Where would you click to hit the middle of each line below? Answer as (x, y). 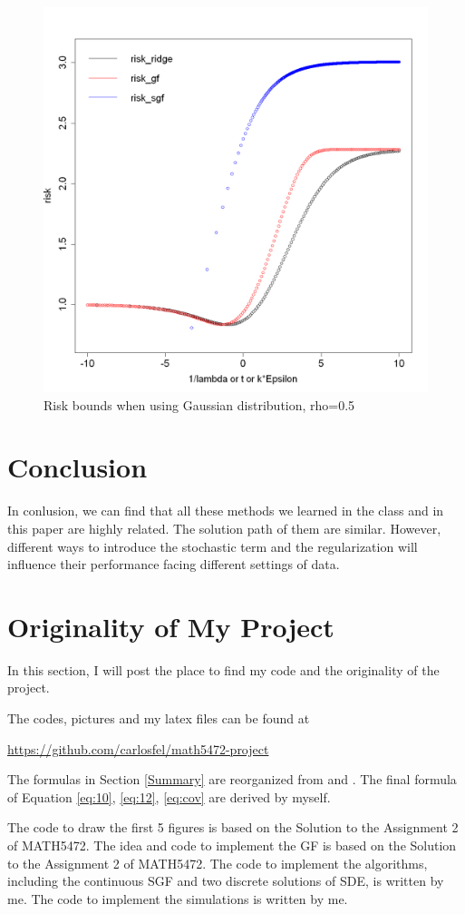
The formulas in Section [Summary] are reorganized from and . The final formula (232, 779)
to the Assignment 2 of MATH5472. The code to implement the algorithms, (218, 863)
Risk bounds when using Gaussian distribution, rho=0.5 (199, 404)
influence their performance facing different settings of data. (174, 564)
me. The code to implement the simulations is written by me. (178, 898)
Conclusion (77, 467)
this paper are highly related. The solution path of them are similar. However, (224, 528)
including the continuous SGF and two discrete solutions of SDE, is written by (226, 881)
